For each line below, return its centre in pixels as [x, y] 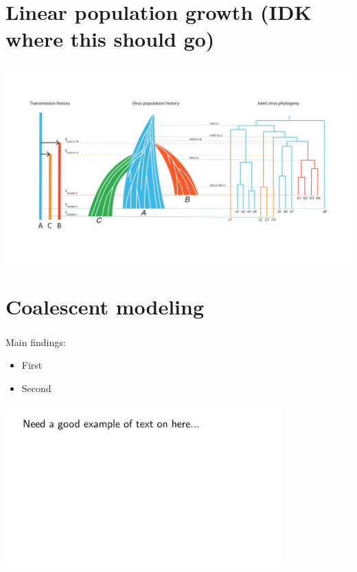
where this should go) [110, 39]
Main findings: [36, 342]
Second [36, 388]
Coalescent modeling [105, 306]
